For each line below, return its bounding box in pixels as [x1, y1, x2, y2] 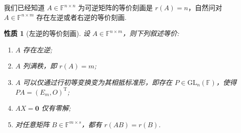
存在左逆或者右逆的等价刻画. [36, 12, 127, 22]
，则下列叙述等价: [122, 28, 179, 38]
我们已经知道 [4, 2, 45, 12]
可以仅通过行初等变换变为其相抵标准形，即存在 [23, 77, 173, 87]
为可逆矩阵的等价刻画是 [78, 2, 153, 12]
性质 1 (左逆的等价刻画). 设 [4, 28, 90, 38]
